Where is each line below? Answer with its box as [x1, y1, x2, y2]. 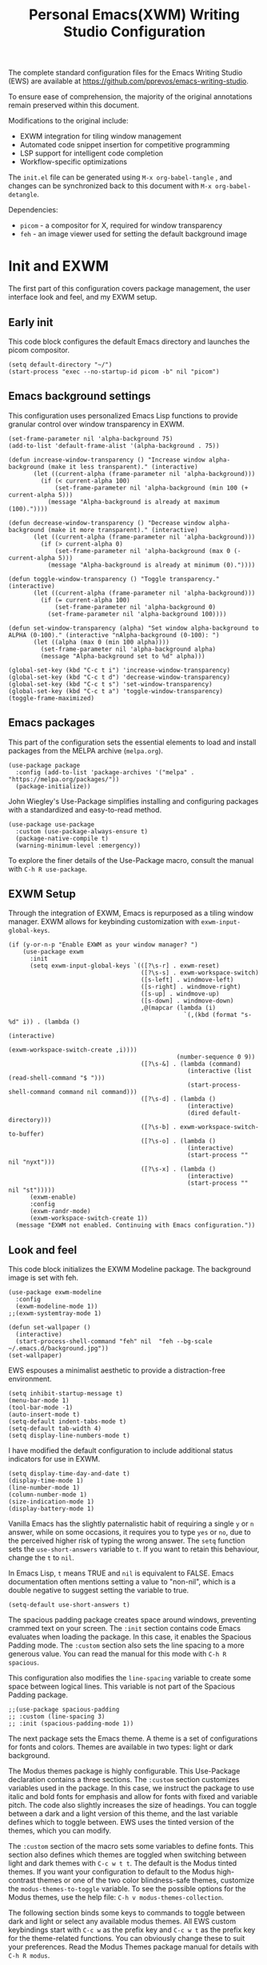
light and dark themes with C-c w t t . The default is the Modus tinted [8, 1858, 237, 1868]
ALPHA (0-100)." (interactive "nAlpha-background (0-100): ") [8, 631, 220, 639]
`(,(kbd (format [183, 1011, 238, 1019]
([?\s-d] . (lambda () [140, 1095, 217, 1104]
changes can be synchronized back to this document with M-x [8, 181, 212, 191]
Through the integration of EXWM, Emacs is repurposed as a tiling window [8, 908, 254, 918]
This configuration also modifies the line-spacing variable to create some [8, 1673, 252, 1683]
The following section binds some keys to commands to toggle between [8, 1908, 245, 1918]
